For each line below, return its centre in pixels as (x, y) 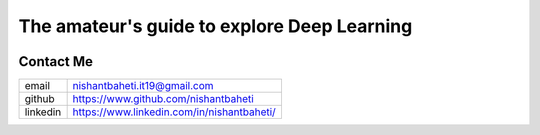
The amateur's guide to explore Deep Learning (215, 26)
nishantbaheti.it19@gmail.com (143, 86)
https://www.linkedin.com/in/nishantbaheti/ (174, 112)
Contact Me (56, 61)
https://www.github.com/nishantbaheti (163, 99)
